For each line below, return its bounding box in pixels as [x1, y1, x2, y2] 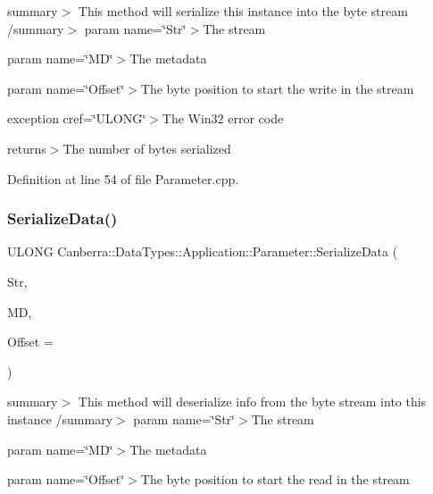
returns [7, 138, 46, 157]
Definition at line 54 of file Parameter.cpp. [7, 169, 239, 188]
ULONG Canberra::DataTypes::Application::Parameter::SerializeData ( [7, 242, 398, 261]
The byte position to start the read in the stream [140, 470, 410, 489]
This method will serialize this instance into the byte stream [78, 2, 408, 20]
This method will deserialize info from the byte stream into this [78, 392, 427, 411]
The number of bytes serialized [62, 138, 231, 157]
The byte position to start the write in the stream [140, 79, 414, 97]
